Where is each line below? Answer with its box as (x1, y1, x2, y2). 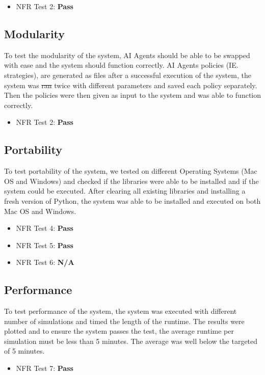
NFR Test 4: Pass (16, 223, 73, 233)
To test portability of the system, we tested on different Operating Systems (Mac (4, 166, 257, 176)
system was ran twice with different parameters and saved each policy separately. (4, 79, 257, 90)
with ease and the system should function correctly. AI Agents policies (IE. (4, 60, 238, 70)
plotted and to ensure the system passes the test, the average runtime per (4, 326, 234, 336)
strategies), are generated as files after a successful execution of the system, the (4, 69, 251, 80)
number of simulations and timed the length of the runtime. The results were (4, 315, 245, 326)
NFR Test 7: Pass (16, 363, 73, 373)
